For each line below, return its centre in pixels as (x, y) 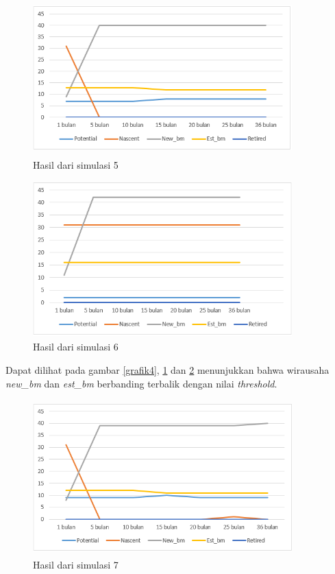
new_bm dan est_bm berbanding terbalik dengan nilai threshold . (141, 383)
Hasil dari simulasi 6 (76, 347)
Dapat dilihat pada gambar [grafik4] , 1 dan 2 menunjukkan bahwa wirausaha (167, 369)
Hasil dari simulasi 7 (76, 565)
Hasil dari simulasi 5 (76, 165)
